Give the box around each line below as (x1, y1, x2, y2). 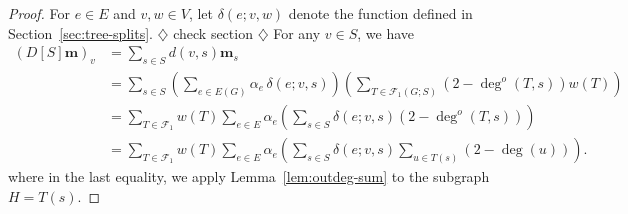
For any (273, 22, 321, 43)
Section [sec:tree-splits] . (8, 22, 153, 43)
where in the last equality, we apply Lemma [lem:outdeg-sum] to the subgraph (8, 166, 490, 187)
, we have (357, 22, 415, 43)
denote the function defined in (288, 3, 473, 23)
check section (173, 22, 253, 43)
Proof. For (8, 3, 71, 23)
